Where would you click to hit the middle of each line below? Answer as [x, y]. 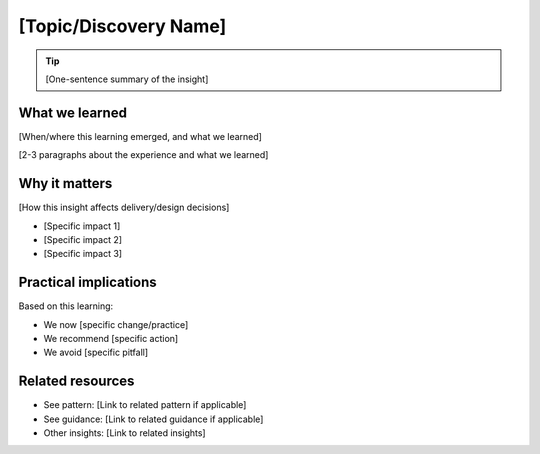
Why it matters [65, 183]
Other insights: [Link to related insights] [124, 433]
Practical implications [87, 282]
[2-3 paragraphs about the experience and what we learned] [143, 155]
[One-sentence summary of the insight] [127, 79]
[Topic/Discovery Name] [122, 26]
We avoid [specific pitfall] [96, 352]
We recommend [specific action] [111, 338]
